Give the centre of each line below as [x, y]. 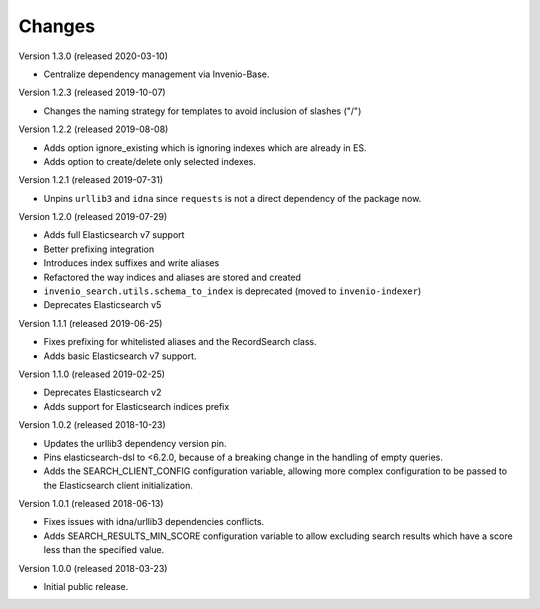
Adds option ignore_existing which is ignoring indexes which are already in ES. [205, 147]
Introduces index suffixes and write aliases [131, 263]
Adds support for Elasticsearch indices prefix [136, 406]
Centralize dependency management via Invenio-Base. [156, 74]
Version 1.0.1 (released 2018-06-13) [91, 504]
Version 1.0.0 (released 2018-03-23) [93, 568]
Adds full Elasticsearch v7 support [114, 235]
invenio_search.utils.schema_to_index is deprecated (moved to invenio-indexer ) [232, 291]
